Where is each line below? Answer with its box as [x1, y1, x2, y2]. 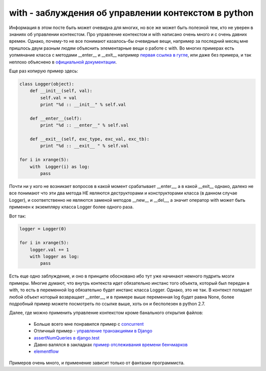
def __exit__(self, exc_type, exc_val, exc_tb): [30, 136, 150, 142]
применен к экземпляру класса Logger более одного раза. [9, 204, 134, 210]
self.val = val [40, 95, 77, 100]
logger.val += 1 [30, 247, 69, 252]
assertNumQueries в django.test [33, 335, 100, 340]
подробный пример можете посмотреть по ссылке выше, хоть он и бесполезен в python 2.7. [9, 301, 205, 307]
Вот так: [9, 213, 27, 219]
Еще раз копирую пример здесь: [9, 68, 78, 74]
